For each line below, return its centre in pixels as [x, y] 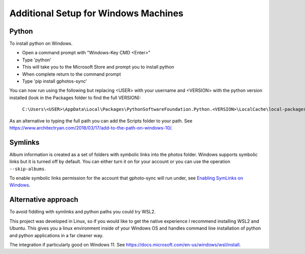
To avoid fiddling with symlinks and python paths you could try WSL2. [83, 212]
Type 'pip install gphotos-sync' [55, 81]
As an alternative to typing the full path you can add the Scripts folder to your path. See [101, 121]
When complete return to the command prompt [72, 74]
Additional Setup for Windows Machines [97, 13]
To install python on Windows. [41, 44]
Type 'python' [37, 60]
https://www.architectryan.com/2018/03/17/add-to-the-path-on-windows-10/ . [91, 128]
